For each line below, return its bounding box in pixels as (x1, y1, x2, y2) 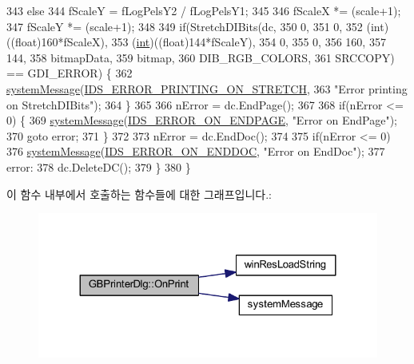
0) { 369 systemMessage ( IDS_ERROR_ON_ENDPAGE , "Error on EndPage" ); (6, 112, 398, 129)
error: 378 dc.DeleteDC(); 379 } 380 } (6, 158, 191, 175)
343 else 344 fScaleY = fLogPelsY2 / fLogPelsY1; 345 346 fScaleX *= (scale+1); (6, 2, 401, 18)
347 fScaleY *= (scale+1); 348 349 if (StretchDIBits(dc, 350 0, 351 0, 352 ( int (6, 18, 384, 34)
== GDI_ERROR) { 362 (6, 65, 133, 81)
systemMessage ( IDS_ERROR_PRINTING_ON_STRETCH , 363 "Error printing (6, 80, 408, 97)
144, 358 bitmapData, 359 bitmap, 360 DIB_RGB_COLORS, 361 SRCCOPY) (6, 49, 395, 65)
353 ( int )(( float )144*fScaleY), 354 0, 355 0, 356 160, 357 (111, 34, 386, 50)
